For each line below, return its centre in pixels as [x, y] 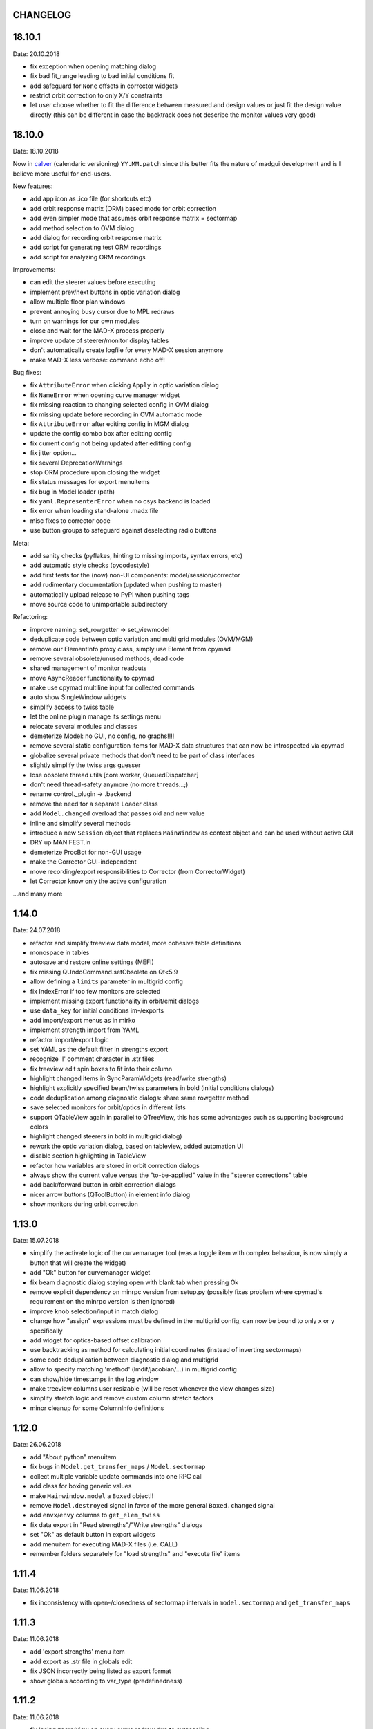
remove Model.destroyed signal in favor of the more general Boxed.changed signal [153, 1505]
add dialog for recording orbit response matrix [96, 237]
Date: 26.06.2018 [37, 1444]
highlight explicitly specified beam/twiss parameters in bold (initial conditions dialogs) [152, 1088]
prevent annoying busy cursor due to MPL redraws [103, 311]
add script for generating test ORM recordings [96, 247]
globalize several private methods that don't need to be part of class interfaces [142, 755]
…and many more [38, 894]
